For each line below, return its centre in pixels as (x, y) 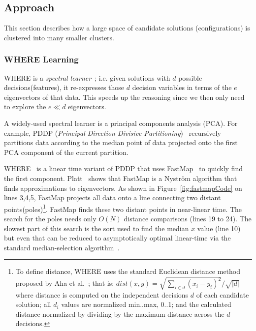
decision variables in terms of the (182, 87)
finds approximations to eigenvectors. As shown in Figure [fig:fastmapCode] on (123, 188)
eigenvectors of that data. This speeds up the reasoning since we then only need (124, 97)
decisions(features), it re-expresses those (64, 87)
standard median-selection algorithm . (62, 247)
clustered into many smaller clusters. (59, 37)
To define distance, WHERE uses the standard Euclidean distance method (128, 271)
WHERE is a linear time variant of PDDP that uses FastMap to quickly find (123, 168)
